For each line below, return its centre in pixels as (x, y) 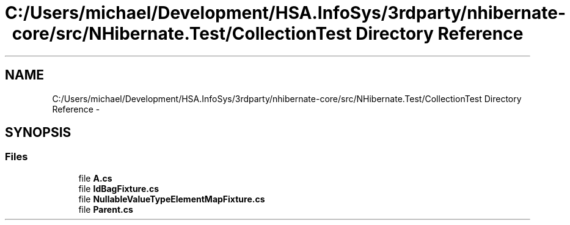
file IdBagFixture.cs (119, 188)
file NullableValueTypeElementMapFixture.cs (172, 199)
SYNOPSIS (38, 133)
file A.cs (95, 178)
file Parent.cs (106, 209)
